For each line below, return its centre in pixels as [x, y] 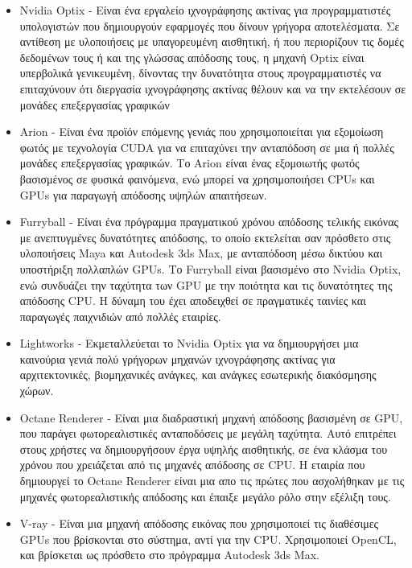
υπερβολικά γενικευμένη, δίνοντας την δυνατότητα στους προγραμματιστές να [200, 73]
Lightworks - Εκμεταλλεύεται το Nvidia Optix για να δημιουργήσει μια [189, 343]
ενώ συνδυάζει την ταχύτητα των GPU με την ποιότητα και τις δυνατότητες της [206, 284]
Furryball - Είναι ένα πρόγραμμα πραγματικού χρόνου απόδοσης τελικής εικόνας [209, 222]
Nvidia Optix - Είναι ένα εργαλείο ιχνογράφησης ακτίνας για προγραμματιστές [205, 10]
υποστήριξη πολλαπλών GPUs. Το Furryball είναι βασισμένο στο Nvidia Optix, [210, 268]
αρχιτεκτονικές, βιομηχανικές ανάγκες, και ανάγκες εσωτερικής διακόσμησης [198, 375]
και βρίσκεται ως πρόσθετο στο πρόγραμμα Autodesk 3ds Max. [169, 555]
